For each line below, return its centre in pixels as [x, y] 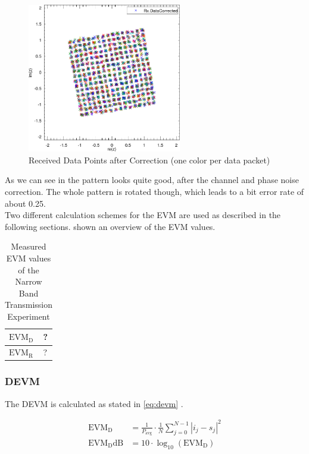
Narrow [29, 281]
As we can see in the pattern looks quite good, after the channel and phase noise [152, 180]
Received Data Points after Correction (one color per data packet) [149, 160]
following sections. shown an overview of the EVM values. [110, 226]
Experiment [29, 316]
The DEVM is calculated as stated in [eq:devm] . [94, 403]
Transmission [29, 305]
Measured [29, 246]
